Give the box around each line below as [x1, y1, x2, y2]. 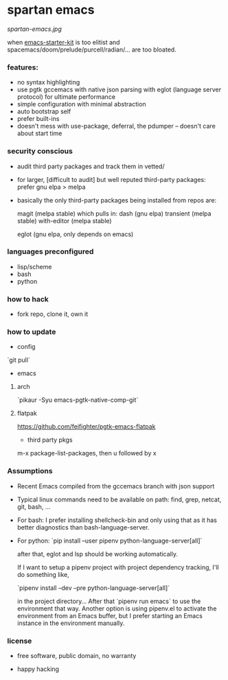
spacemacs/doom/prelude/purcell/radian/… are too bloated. [7, 45, 176, 54]
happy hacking [16, 665, 60, 673]
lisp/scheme [16, 262, 52, 271]
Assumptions [7, 466, 53, 476]
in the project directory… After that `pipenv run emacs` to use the [16, 597, 201, 605]
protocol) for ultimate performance [16, 93, 115, 101]
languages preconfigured [7, 247, 94, 256]
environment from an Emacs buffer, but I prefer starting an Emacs [16, 611, 203, 620]
